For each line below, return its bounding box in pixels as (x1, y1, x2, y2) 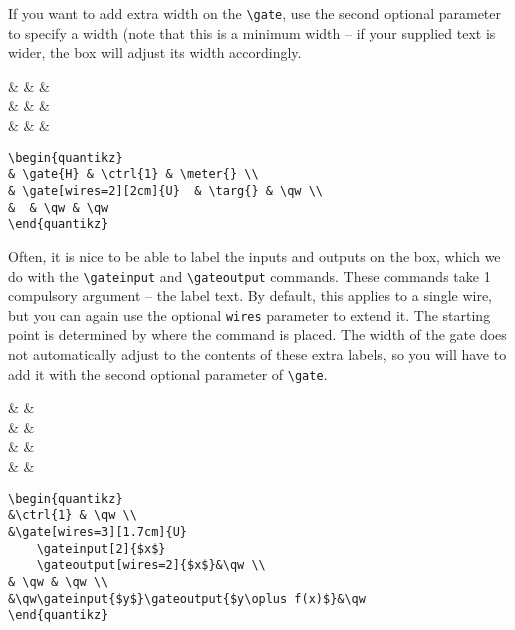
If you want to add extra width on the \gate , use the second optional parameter (8, 3, 502, 23)
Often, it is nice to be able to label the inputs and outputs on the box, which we (8, 245, 501, 266)
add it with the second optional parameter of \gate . (8, 363, 328, 384)
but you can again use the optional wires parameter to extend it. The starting (8, 304, 491, 325)
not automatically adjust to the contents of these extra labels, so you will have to (8, 344, 507, 364)
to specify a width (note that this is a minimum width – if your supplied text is (8, 22, 496, 43)
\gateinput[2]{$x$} (36, 541, 166, 556)
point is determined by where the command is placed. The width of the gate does (8, 324, 507, 345)
